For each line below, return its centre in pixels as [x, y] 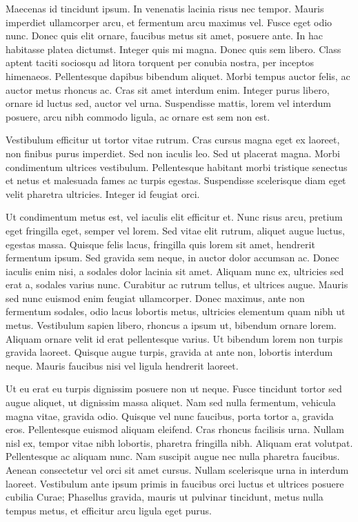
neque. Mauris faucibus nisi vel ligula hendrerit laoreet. [122, 365]
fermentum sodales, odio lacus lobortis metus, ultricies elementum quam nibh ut [176, 311]
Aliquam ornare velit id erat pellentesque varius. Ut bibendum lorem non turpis [174, 338]
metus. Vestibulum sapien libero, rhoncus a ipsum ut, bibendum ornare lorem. [171, 325]
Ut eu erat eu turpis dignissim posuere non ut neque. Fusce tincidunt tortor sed [174, 389]
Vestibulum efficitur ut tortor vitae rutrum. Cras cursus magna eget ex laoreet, [173, 140]
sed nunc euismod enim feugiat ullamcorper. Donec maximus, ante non [155, 298]
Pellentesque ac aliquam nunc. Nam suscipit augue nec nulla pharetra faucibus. [173, 456]
